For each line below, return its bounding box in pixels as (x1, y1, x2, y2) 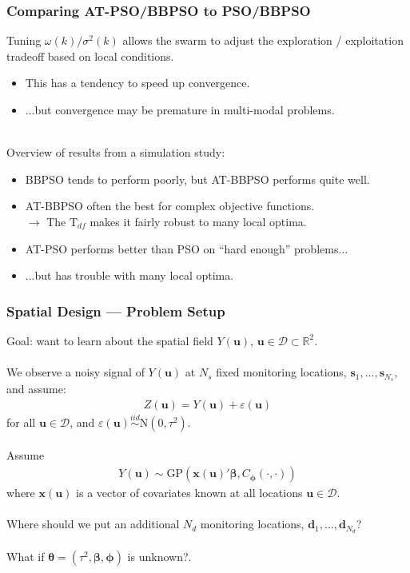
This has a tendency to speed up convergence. (25, 74, 250, 91)
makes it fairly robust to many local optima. (90, 213, 307, 229)
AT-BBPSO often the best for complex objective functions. (25, 197, 315, 214)
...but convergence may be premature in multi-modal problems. (25, 101, 335, 117)
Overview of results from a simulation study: (6, 144, 225, 161)
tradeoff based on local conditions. (6, 47, 174, 64)
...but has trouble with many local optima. (25, 267, 234, 284)
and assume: (6, 380, 66, 397)
